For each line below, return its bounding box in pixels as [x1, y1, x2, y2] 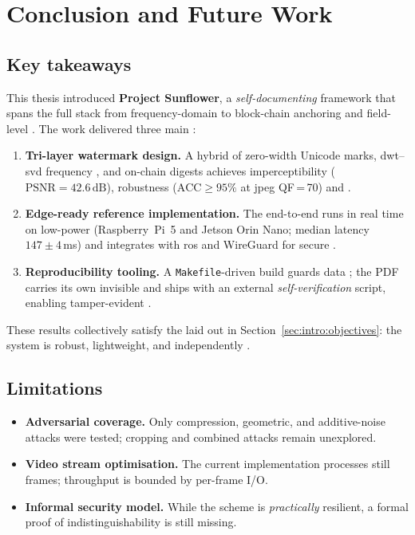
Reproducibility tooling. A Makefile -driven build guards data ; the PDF [25, 262, 399, 279]
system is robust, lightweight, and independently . [6, 336, 251, 353]
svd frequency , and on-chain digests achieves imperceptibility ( [25, 162, 335, 179]
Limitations [6, 376, 103, 400]
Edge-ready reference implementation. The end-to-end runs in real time [25, 205, 404, 222]
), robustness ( [106, 178, 177, 195]
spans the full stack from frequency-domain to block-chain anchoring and [6, 104, 363, 121]
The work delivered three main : [38, 120, 196, 136]
